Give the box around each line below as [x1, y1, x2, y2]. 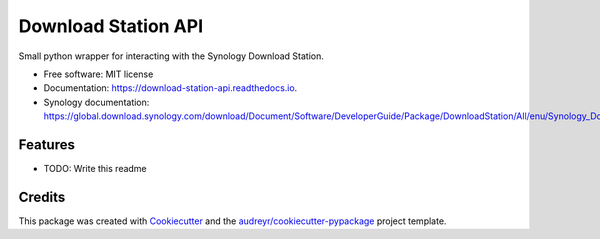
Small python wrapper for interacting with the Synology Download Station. [18, 50, 325, 62]
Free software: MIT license [43, 68, 154, 80]
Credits [18, 188, 66, 205]
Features [18, 136, 75, 153]
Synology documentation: [43, 96, 150, 108]
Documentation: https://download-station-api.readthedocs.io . [43, 82, 298, 94]
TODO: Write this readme [43, 163, 147, 175]
